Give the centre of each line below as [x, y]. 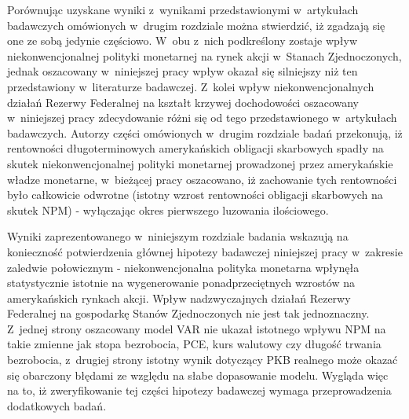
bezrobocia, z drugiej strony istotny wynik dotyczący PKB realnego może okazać [203, 360]
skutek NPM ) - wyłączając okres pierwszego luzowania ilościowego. [168, 209]
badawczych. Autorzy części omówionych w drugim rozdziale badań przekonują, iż [205, 132]
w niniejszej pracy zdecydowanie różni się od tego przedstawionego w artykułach [202, 118]
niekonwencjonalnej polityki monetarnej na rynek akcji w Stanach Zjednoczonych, [204, 55]
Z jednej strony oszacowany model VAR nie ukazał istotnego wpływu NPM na [197, 328]
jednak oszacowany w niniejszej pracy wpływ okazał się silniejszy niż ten [183, 71]
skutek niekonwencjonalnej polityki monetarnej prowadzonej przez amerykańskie [200, 163]
